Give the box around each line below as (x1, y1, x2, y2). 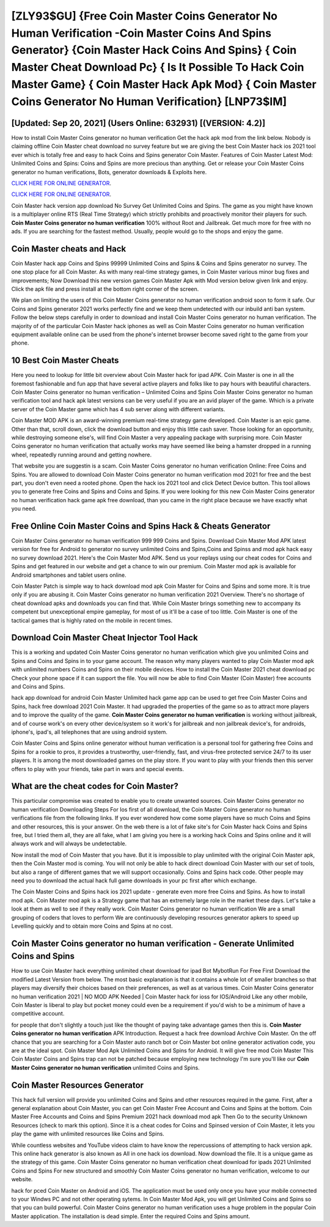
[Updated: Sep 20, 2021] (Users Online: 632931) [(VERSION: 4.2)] (11, 118, 266, 128)
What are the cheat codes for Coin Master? (11, 781, 178, 791)
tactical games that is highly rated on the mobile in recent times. (11, 617, 173, 624)
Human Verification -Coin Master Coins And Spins (11, 26, 272, 40)
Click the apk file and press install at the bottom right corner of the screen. (11, 285, 199, 293)
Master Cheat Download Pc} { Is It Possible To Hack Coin (11, 60, 304, 75)
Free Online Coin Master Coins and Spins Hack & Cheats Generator (11, 521, 271, 531)
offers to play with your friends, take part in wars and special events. (11, 765, 185, 772)
